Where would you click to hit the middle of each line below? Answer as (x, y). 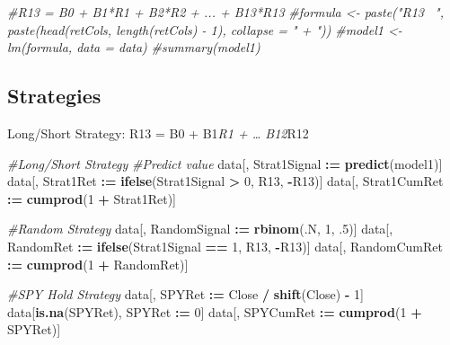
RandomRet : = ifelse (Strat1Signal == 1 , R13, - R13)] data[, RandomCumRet (225, 246)
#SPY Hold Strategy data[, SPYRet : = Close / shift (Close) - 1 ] (185, 294)
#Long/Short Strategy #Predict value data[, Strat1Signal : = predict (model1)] (225, 163)
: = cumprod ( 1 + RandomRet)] (98, 264)
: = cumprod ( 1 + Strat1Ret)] (92, 198)
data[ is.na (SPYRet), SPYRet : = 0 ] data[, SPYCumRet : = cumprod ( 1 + (215, 311)
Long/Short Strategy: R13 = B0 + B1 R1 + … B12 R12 (158, 133)
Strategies (54, 96)
